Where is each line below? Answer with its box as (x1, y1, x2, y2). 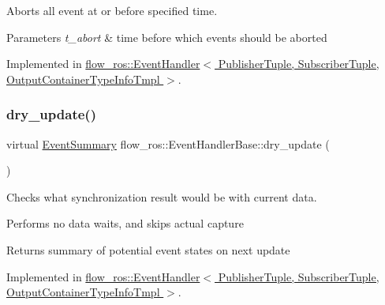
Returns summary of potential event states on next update (6, 241, 290, 258)
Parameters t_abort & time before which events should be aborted (6, 28, 327, 45)
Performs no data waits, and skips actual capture (6, 215, 244, 232)
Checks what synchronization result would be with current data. (6, 188, 317, 205)
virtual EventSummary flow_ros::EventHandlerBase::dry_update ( (6, 135, 330, 152)
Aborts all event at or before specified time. (6, 2, 218, 18)
